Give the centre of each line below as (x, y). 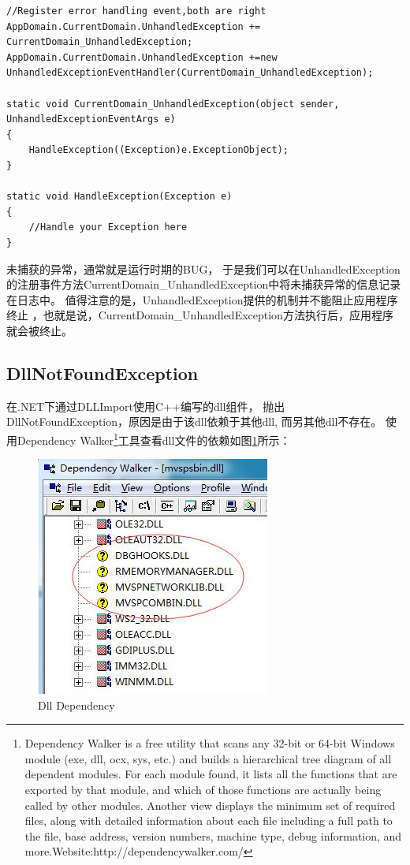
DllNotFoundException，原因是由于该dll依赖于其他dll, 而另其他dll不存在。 (194, 421)
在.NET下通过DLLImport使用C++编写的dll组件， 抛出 (146, 406)
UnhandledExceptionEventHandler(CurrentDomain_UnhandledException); (190, 73)
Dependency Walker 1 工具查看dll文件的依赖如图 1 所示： (154, 438)
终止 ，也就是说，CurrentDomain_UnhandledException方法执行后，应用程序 (200, 315)
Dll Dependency (76, 705)
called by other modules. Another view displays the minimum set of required (210, 805)
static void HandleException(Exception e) (119, 197)
